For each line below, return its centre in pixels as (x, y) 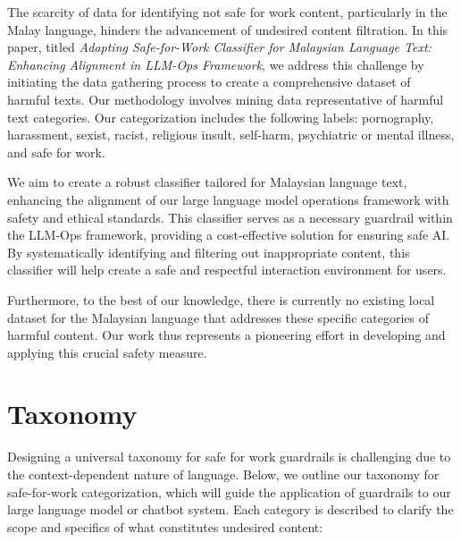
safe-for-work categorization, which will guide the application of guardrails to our (229, 491)
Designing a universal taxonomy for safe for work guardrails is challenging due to (229, 457)
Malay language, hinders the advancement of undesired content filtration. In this (228, 29)
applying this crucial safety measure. (107, 352)
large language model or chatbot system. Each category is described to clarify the (230, 509)
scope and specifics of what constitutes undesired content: (165, 526)
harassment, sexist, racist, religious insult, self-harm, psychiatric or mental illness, (231, 135)
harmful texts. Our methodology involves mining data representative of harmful (226, 99)
